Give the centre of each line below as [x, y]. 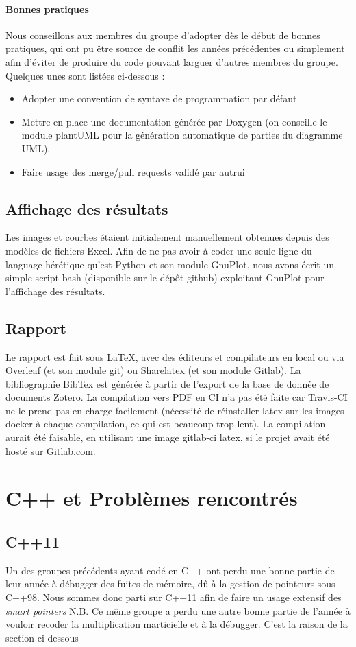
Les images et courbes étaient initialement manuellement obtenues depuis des [167, 237]
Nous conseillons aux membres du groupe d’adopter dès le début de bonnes [163, 35]
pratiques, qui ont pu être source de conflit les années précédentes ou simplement [175, 48]
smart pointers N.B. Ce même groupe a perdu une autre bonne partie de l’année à [178, 610]
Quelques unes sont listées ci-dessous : [85, 75]
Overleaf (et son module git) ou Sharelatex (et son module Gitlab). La [153, 370]
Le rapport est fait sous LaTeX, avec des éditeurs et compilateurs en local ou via [175, 356]
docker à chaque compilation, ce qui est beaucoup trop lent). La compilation [166, 424]
